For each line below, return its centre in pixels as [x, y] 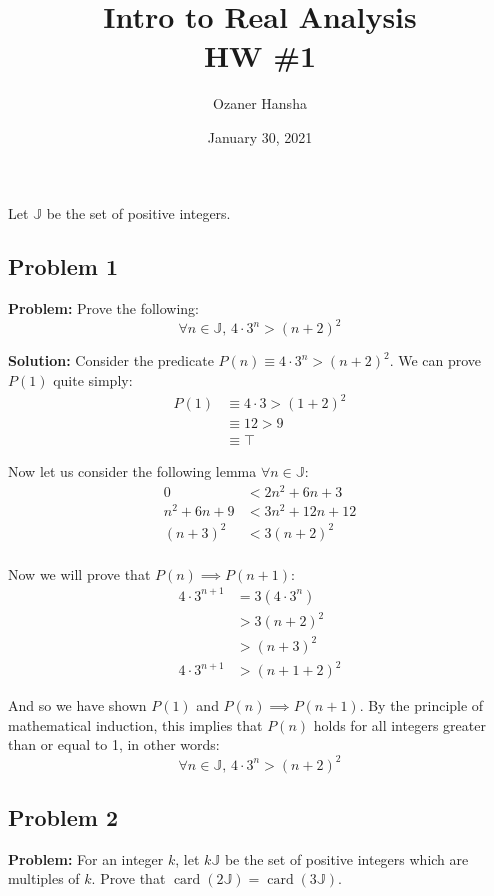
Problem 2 [63, 816]
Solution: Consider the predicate [111, 360]
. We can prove [435, 360]
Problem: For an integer [86, 858]
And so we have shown [77, 705]
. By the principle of [421, 705]
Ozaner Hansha [260, 103]
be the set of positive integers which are [346, 858]
